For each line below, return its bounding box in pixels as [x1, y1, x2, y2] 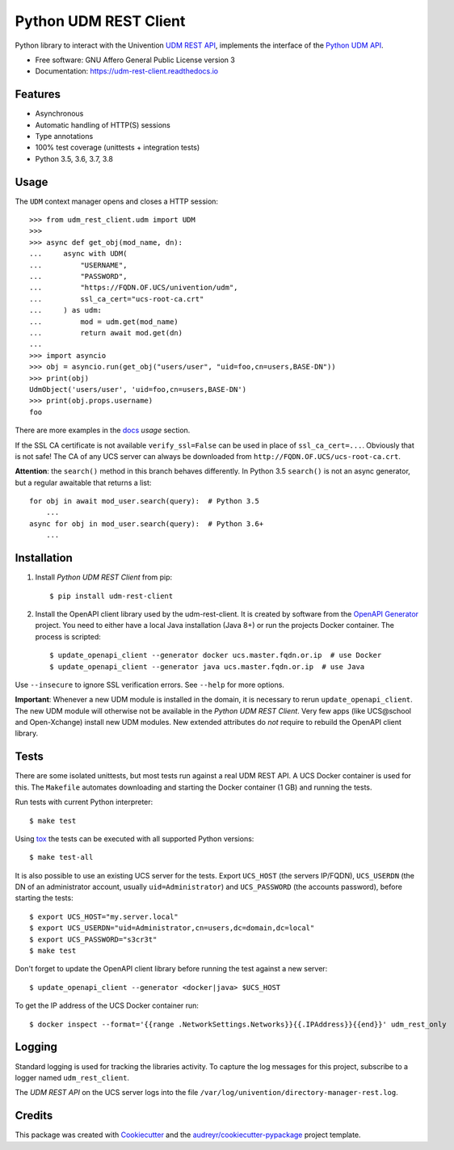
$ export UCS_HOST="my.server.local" [29, 912, 179, 921]
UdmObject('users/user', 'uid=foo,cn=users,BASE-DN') [29, 385, 246, 394]
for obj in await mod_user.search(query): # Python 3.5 [29, 497, 260, 506]
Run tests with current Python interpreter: [15, 797, 153, 807]
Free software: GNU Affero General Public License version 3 [35, 55, 236, 65]
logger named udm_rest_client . [15, 1072, 129, 1082]
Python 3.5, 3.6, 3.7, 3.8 [35, 154, 113, 163]
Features [15, 87, 61, 101]
